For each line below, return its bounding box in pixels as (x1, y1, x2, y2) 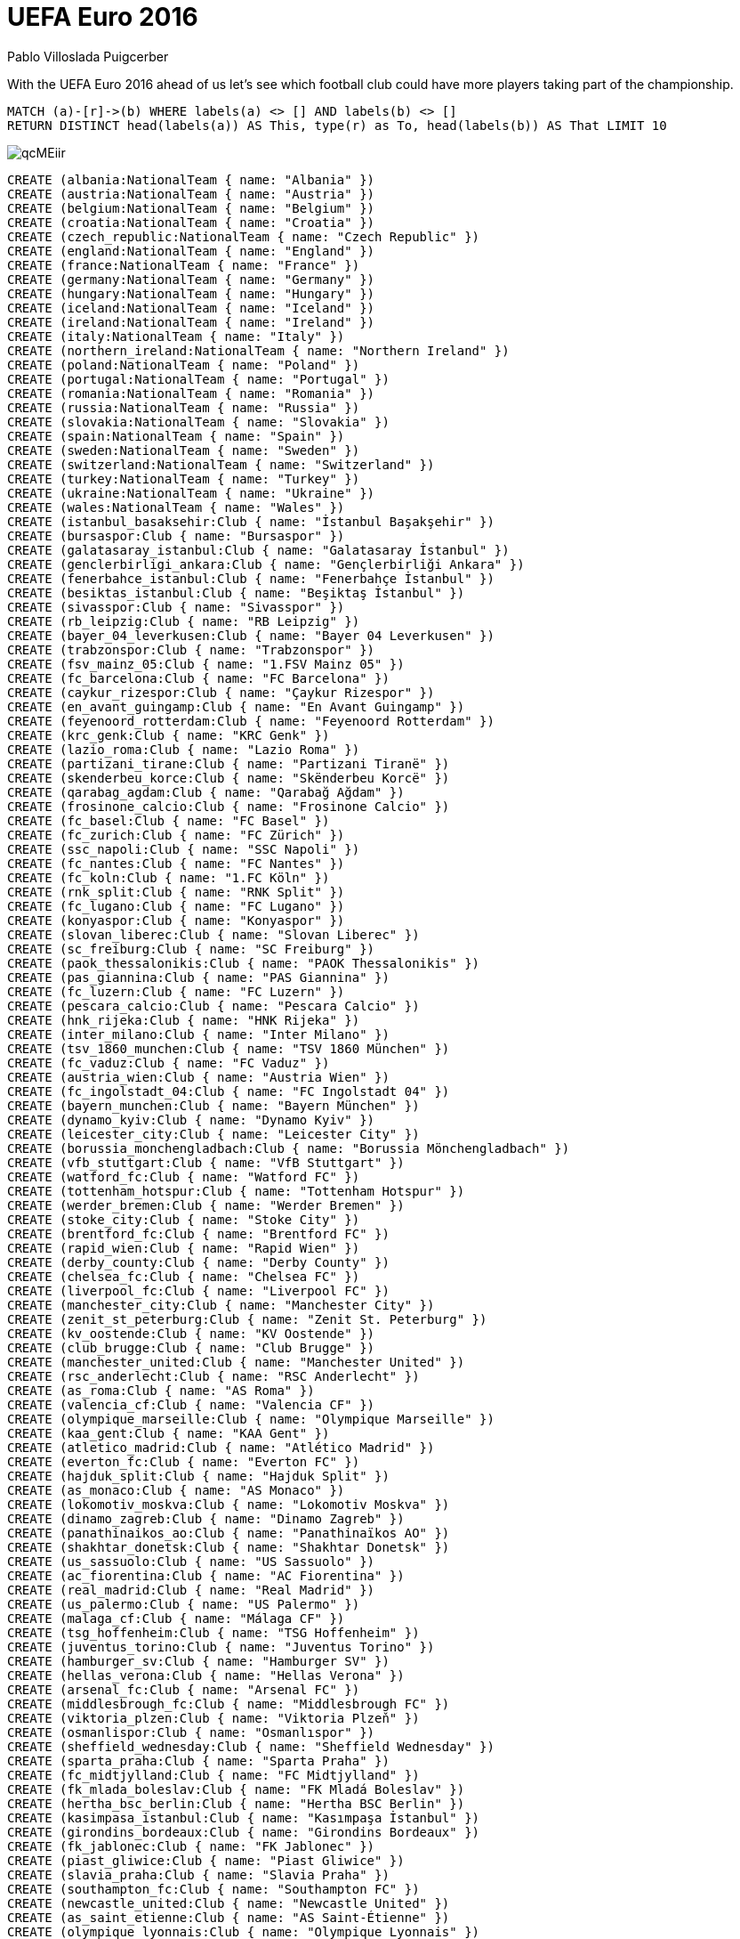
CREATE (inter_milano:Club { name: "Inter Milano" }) (7, 1026, 390, 1042)
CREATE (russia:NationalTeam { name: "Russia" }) (7, 400, 360, 415)
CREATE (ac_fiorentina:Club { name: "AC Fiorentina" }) (7, 1568, 405, 1583)
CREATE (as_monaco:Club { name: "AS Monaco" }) (7, 1482, 345, 1497)
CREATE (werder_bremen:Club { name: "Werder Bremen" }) (7, 1197, 405, 1213)
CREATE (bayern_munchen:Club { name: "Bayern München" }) (7, 1098, 420, 1113)
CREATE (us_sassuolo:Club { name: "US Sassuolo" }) (7, 1554, 375, 1569)
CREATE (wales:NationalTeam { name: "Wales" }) (7, 499, 345, 515)
